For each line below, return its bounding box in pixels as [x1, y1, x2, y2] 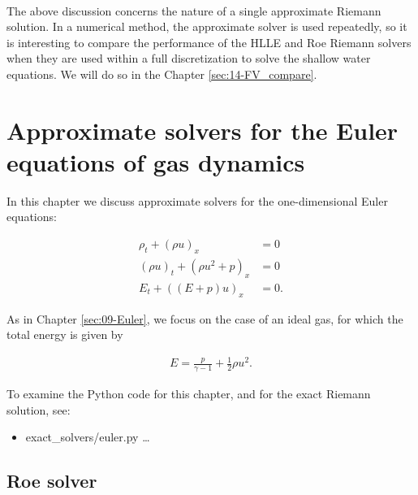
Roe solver [6, 468, 97, 493]
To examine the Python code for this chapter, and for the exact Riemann [6, 385, 371, 402]
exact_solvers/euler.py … [25, 428, 150, 445]
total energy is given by [6, 326, 123, 343]
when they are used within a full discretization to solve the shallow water [6, 50, 371, 67]
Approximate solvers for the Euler [6, 113, 399, 146]
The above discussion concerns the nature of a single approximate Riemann [6, 2, 381, 19]
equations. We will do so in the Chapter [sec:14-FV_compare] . [6, 65, 317, 82]
